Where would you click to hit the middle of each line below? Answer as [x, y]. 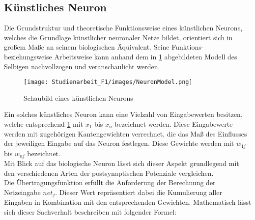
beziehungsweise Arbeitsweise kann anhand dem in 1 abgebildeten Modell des [121, 56]
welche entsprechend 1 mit [44, 124]
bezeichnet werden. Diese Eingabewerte [174, 124]
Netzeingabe [22, 192]
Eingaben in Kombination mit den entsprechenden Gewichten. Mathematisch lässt [128, 202]
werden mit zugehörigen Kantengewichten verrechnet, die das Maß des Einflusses [126, 133]
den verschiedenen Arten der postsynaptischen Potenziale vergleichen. [109, 173]
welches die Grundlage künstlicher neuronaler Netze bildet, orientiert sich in [118, 37]
